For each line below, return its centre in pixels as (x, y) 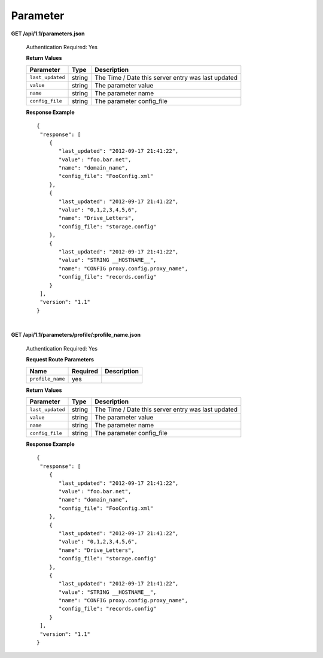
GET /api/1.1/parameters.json (48, 34)
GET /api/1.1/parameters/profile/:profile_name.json (76, 335)
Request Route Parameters (60, 360)
